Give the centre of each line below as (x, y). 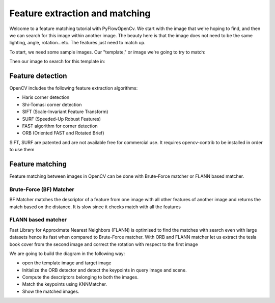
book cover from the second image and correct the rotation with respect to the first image (104, 244)
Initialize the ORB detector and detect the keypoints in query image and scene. (104, 270)
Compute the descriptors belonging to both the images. (80, 277)
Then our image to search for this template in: (57, 62)
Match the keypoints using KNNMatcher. (64, 284)
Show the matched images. (51, 291)
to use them (22, 150)
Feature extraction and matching (80, 13)
